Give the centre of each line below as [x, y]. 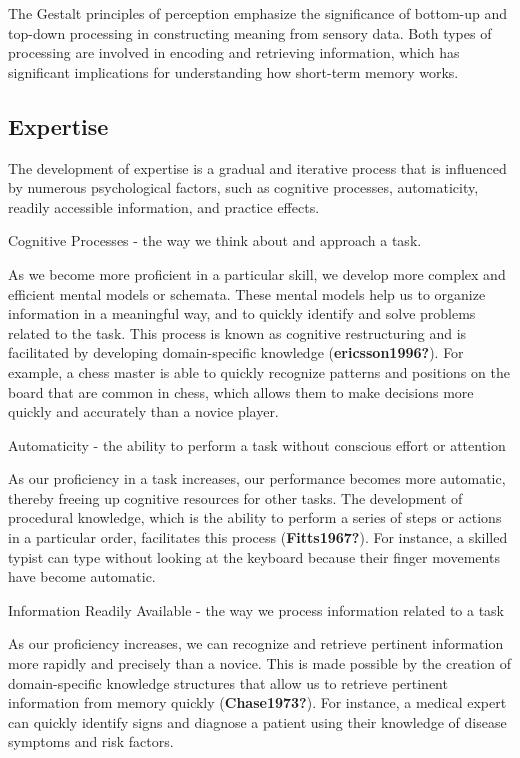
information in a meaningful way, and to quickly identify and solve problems [242, 313]
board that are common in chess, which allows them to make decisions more [241, 391]
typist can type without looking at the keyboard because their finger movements [254, 556]
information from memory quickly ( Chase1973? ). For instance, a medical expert [257, 702]
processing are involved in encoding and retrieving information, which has [234, 52]
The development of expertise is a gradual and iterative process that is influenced [257, 167]
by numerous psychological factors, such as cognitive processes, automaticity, [243, 187]
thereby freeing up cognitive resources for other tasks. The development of [235, 497]
